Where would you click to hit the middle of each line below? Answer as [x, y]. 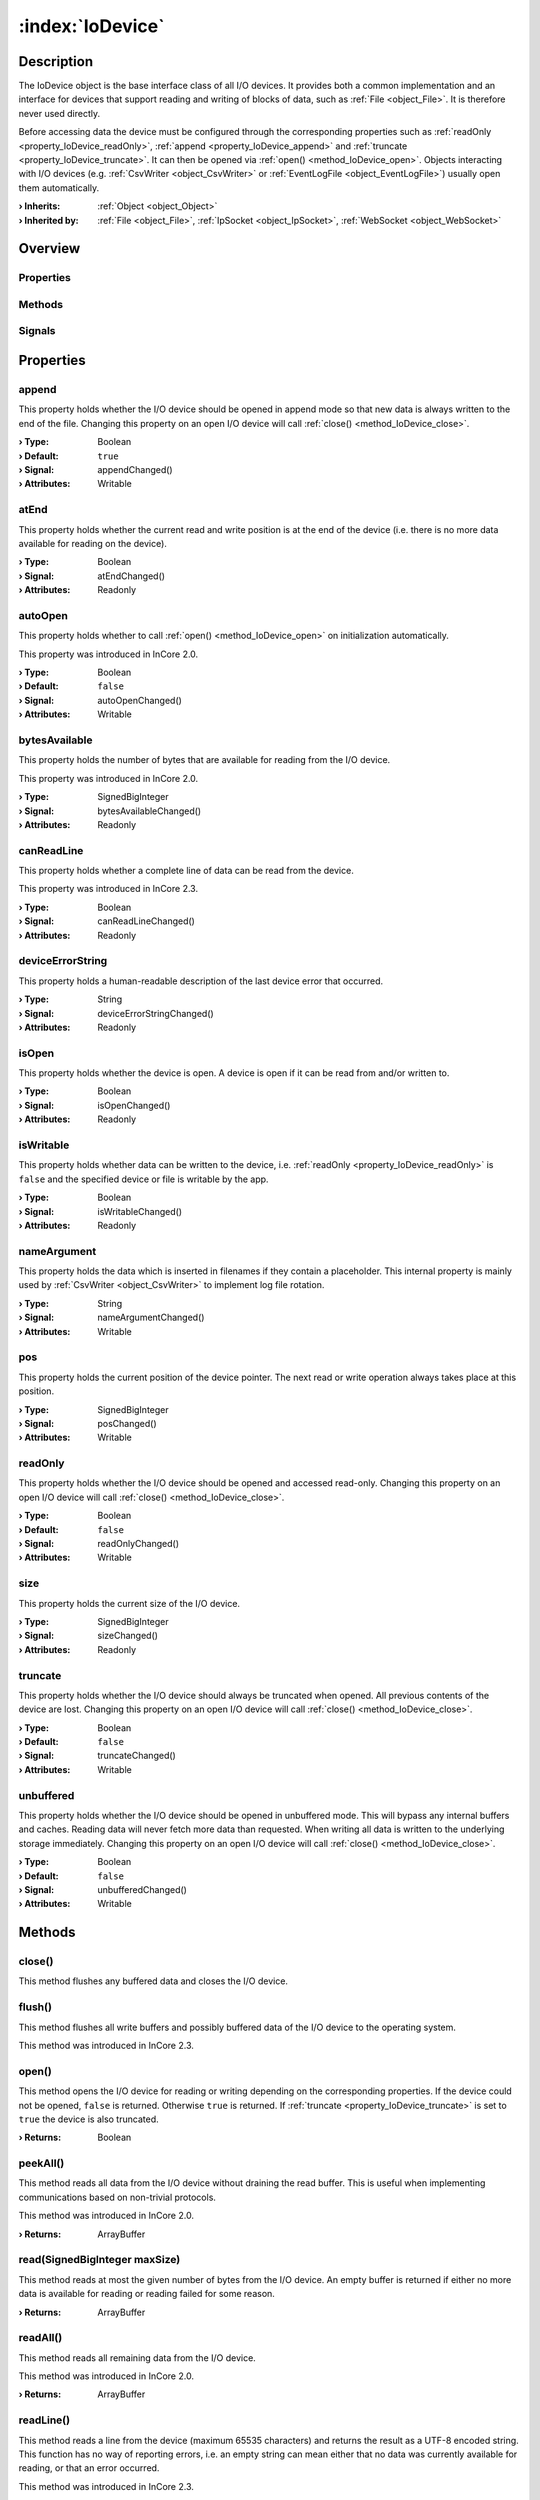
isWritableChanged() [140, 1211]
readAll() [40, 2338]
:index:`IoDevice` [91, 26]
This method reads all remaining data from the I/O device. [137, 2357]
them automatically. [59, 187]
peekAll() [41, 2163]
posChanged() [127, 1423]
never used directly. [59, 113]
